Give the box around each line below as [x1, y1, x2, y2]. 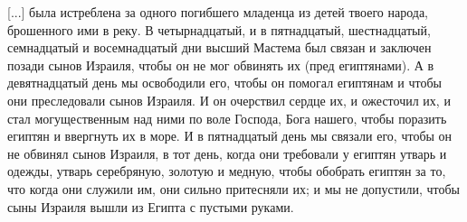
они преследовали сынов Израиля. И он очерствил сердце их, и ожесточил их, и [7, 90, 451, 109]
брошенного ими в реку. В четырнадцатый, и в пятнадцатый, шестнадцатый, [7, 20, 431, 39]
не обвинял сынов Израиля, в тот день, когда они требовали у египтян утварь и [7, 143, 447, 162]
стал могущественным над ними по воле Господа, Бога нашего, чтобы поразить [7, 108, 447, 127]
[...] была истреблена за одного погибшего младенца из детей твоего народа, [7, 3, 429, 21]
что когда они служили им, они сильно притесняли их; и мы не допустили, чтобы [7, 179, 460, 198]
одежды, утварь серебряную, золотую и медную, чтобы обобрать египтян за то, [7, 162, 446, 180]
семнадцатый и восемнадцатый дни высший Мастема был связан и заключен [7, 38, 432, 57]
